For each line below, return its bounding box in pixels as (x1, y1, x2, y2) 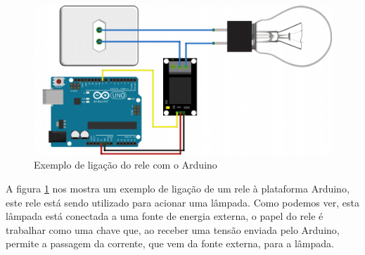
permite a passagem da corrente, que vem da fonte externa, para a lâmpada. (6, 236, 334, 251)
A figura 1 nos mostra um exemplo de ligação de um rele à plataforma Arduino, (6, 181, 350, 196)
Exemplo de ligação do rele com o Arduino (34, 157, 217, 172)
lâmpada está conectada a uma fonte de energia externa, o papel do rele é (6, 209, 324, 223)
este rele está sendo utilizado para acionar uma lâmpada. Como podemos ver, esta (6, 195, 359, 209)
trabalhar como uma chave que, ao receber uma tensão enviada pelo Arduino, (6, 222, 340, 237)
